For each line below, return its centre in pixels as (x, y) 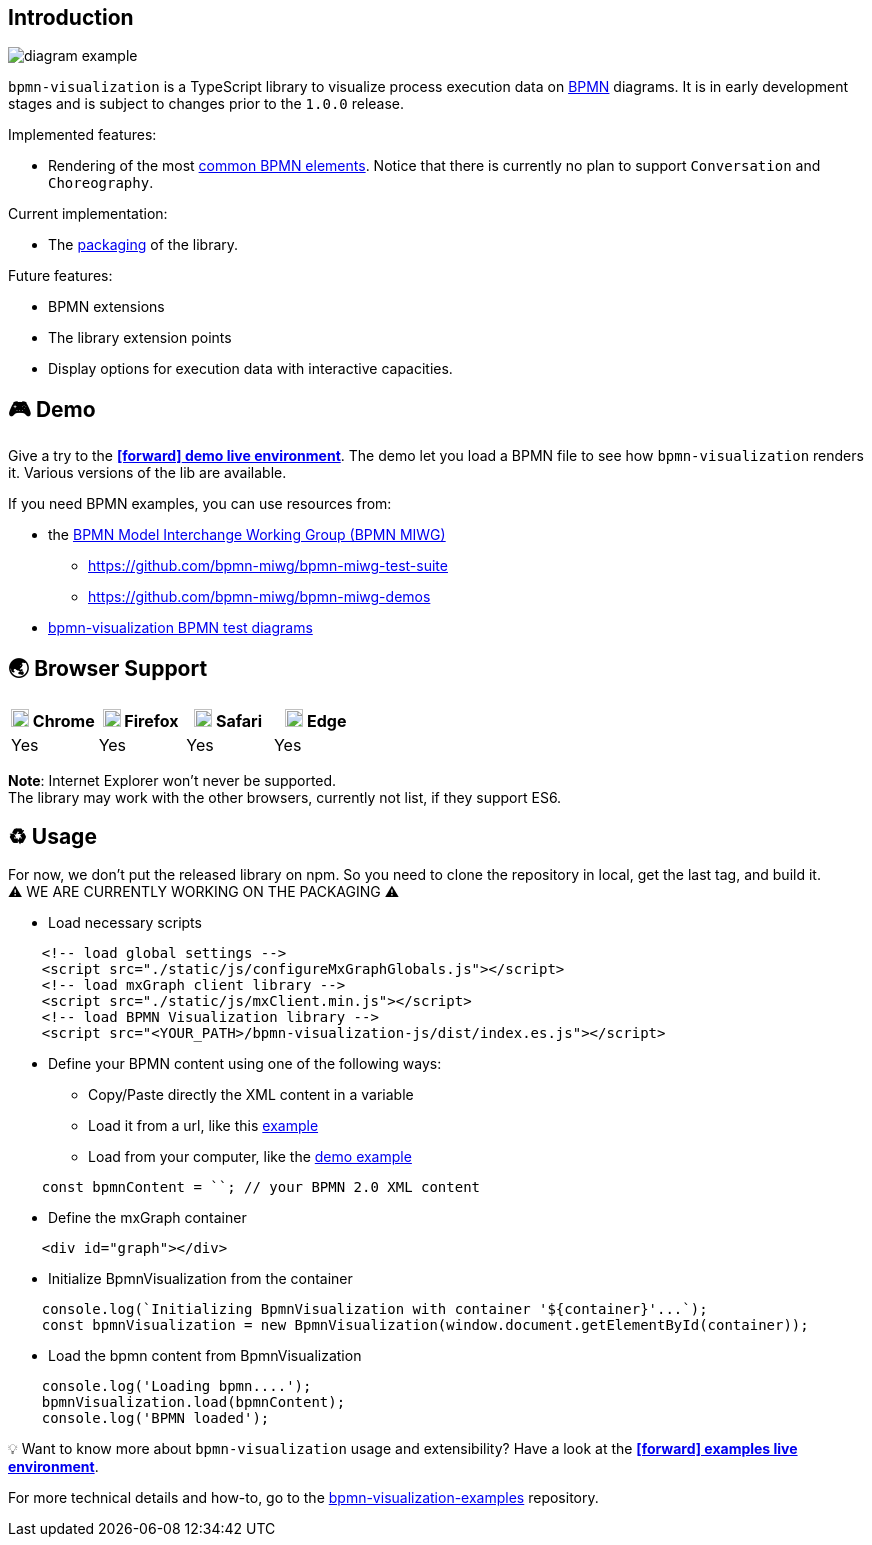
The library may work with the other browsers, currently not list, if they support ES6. (285, 798)
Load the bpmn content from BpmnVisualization (205, 1355)
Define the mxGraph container (147, 1217)
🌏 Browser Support (108, 668)
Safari (239, 721)
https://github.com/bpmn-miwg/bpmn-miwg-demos (259, 597)
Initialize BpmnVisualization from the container (200, 1278)
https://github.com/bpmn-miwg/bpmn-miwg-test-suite (268, 566)
